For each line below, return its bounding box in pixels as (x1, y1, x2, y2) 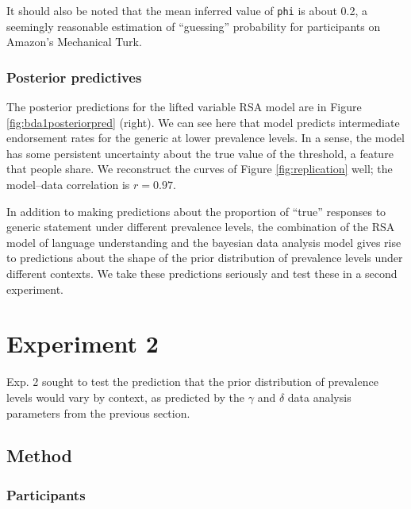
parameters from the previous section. (6, 404, 190, 421)
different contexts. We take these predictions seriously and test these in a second (6, 265, 398, 281)
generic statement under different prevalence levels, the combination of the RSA (6, 218, 395, 235)
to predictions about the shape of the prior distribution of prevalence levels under (6, 249, 403, 266)
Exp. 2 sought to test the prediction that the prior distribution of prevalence (6, 373, 378, 390)
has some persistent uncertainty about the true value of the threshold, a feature (6, 145, 394, 161)
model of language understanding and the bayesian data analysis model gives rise (6, 233, 401, 250)
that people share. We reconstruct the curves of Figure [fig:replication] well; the (6, 160, 393, 177)
